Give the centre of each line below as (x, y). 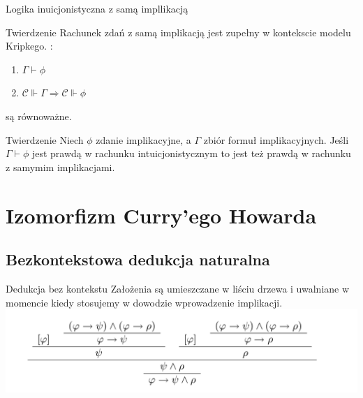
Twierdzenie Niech (45, 139)
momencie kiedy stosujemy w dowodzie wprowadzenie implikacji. (144, 302)
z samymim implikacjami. (60, 167)
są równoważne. (39, 116)
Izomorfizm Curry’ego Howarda (161, 215)
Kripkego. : (29, 46)
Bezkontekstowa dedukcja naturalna (138, 259)
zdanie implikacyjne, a (143, 139)
